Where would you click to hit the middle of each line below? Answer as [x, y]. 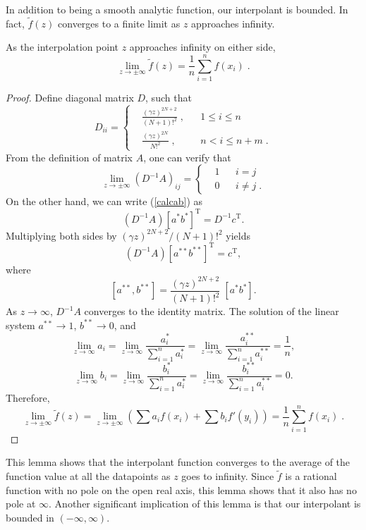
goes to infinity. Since [228, 476]
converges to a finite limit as [119, 23]
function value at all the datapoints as [88, 476]
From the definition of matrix [69, 157]
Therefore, [28, 398]
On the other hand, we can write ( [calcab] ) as [104, 201]
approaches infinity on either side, [202, 47]
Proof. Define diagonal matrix [70, 98]
